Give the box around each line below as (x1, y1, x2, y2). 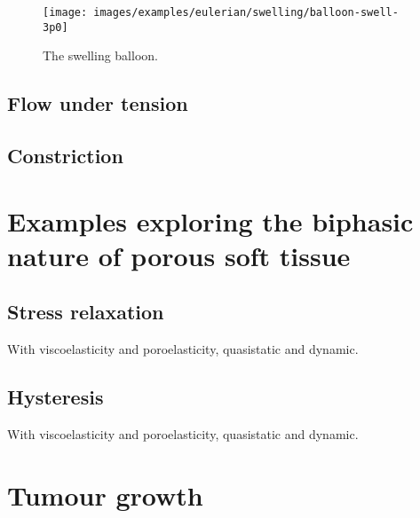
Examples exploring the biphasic (7, 202, 414, 239)
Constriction (7, 142, 123, 169)
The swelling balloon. (43, 46, 158, 65)
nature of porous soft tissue (7, 237, 351, 273)
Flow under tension (7, 90, 188, 117)
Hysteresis (7, 383, 104, 411)
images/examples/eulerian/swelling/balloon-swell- (93, 6, 399, 19)
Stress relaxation (7, 298, 164, 326)
